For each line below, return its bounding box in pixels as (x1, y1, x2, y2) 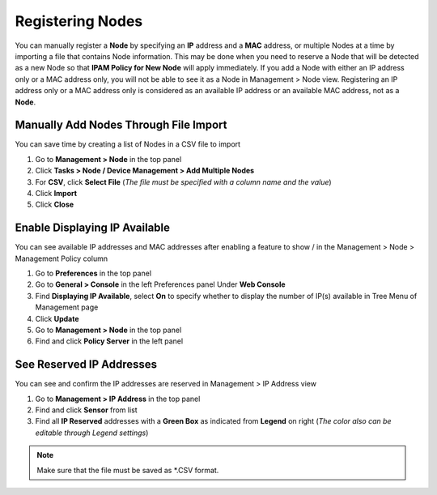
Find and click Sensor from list (35, 405, 138, 415)
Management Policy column (15, 254, 108, 263)
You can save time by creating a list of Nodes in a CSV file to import (15, 139, 241, 149)
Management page (35, 302, 99, 312)
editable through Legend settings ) (35, 428, 149, 437)
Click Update (35, 314, 79, 323)
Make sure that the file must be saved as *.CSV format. (36, 465, 219, 475)
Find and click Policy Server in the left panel (35, 336, 184, 346)
